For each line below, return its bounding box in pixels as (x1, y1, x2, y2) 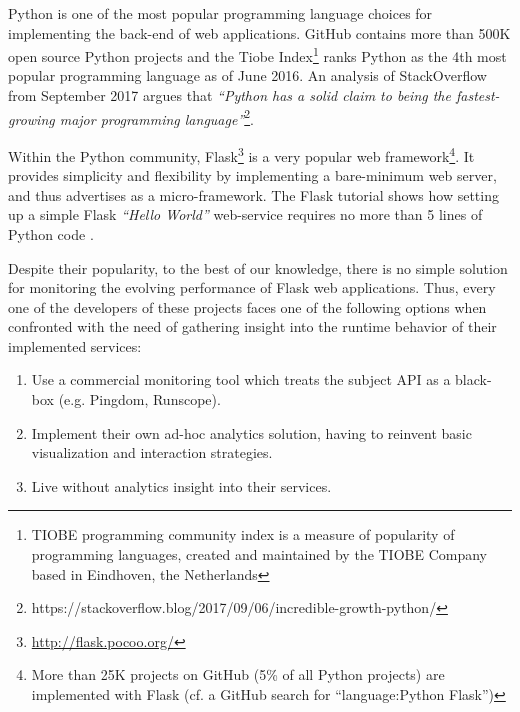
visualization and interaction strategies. (31, 442, 273, 463)
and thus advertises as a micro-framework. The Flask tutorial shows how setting (8, 184, 499, 205)
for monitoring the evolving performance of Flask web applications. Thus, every (8, 277, 496, 298)
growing (8, 108, 55, 129)
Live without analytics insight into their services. (31, 475, 332, 496)
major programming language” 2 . (59, 105, 254, 129)
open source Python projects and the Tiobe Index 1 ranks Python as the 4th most (8, 43, 507, 66)
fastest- (455, 85, 500, 106)
